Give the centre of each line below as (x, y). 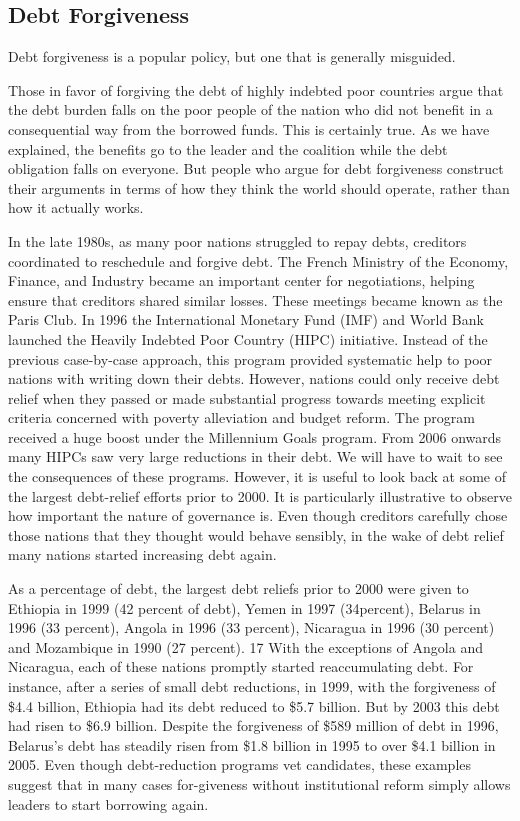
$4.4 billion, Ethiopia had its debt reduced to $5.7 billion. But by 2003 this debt (254, 705)
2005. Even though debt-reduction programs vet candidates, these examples (240, 764)
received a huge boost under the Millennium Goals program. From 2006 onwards (255, 436)
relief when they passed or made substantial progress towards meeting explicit (247, 397)
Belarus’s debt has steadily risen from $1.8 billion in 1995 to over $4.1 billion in (252, 744)
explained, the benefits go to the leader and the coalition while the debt (228, 148)
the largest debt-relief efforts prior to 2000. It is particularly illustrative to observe (260, 495)
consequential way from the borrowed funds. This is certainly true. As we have (249, 128)
